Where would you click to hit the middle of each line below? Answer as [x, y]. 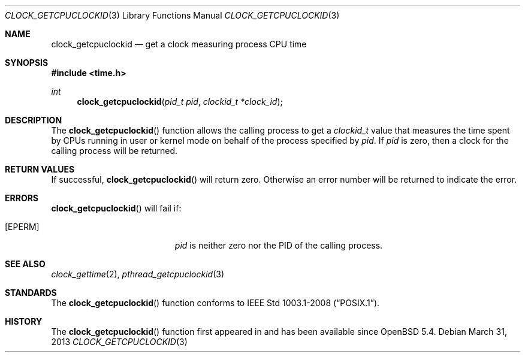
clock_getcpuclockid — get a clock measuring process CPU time [179, 44]
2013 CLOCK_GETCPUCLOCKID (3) [119, 342]
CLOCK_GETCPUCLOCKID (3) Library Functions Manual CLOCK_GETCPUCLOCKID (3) [172, 15]
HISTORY [24, 321]
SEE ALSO [25, 264]
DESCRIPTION [34, 120]
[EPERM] [22, 227]
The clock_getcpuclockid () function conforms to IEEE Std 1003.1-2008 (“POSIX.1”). [215, 303]
